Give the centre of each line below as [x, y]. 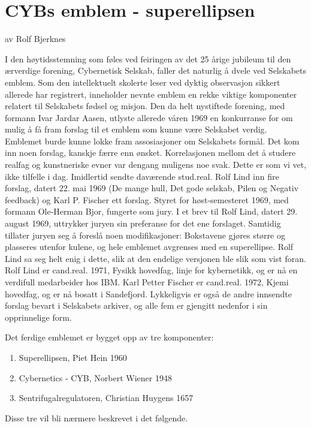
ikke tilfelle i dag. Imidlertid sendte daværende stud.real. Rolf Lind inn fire [142, 176]
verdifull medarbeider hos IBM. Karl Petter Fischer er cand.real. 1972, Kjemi [147, 282]
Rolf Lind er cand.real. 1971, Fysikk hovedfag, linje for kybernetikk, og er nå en [151, 270]
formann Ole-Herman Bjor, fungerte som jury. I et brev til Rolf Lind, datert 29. [151, 211]
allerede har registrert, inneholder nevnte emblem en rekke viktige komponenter [151, 94]
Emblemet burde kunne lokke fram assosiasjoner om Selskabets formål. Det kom [152, 141]
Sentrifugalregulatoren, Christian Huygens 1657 [106, 398]
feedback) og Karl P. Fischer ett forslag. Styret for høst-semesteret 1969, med [147, 199]
